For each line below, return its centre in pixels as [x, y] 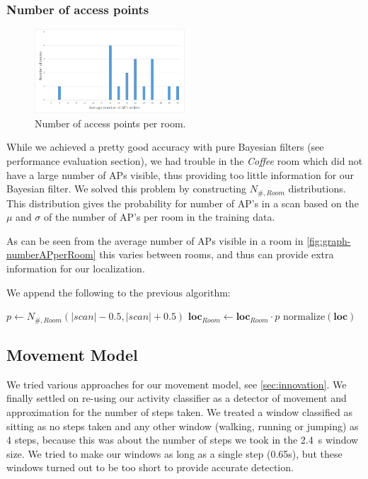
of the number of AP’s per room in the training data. [160, 217]
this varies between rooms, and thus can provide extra [217, 254]
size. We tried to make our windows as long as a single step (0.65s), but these [174, 453]
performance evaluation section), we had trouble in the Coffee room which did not [185, 160]
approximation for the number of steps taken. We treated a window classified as [179, 412]
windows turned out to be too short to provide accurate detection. [150, 467]
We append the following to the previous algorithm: [119, 292]
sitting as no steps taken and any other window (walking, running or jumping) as [183, 426]
